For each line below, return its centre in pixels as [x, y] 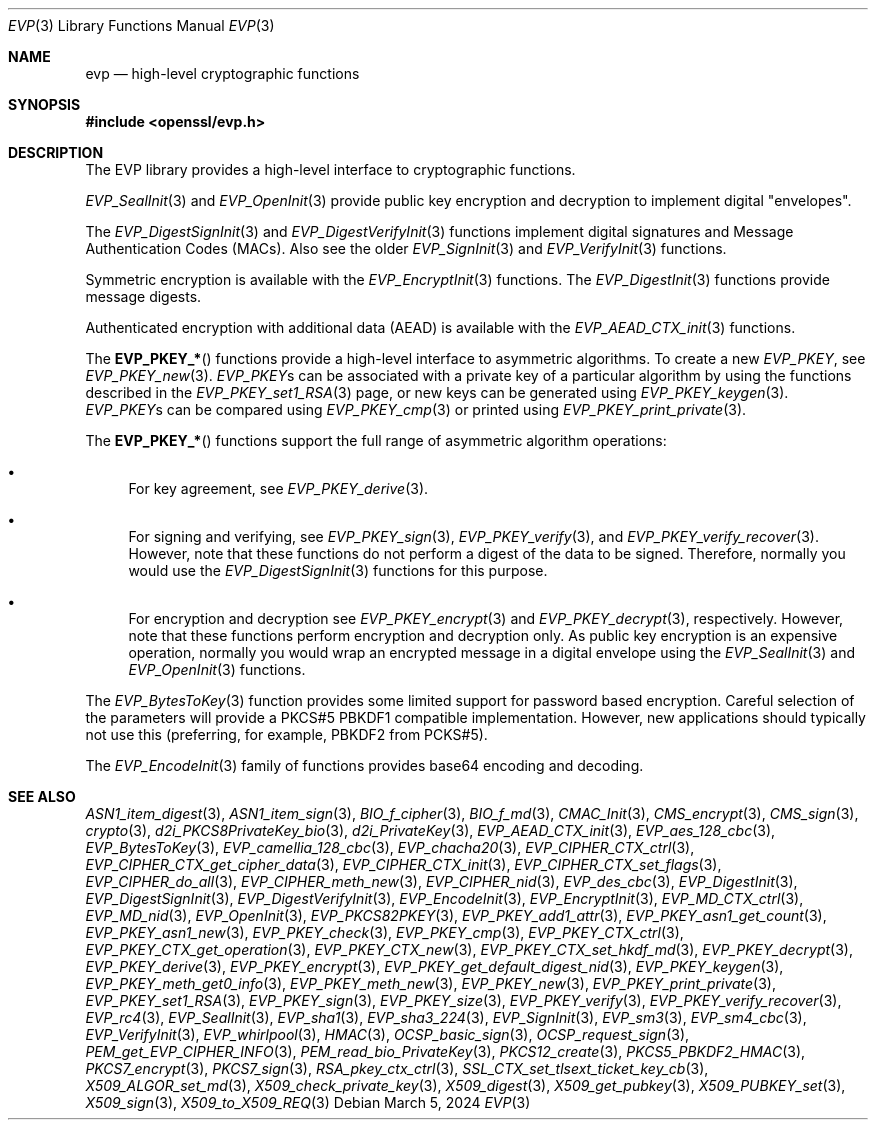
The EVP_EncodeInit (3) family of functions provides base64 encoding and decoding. [364, 765]
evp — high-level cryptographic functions [222, 73]
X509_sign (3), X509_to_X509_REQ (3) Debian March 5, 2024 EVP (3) [308, 1102]
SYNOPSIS [44, 104]
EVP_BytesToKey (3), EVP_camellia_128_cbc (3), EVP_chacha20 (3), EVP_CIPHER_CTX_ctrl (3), [390, 847]
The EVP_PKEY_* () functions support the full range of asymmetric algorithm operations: [376, 440]
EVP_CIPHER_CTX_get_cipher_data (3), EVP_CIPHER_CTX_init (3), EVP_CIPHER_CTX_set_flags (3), [403, 864]
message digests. [143, 296]
